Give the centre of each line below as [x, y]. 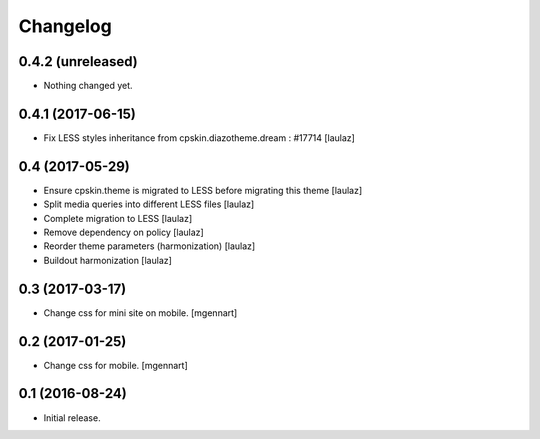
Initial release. [72, 417]
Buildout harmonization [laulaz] [107, 260]
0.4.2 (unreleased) [78, 61]
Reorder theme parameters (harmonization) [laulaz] [149, 246]
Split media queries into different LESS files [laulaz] [149, 204]
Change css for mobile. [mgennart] [116, 365]
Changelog [65, 26]
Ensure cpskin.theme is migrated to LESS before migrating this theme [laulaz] [203, 190]
